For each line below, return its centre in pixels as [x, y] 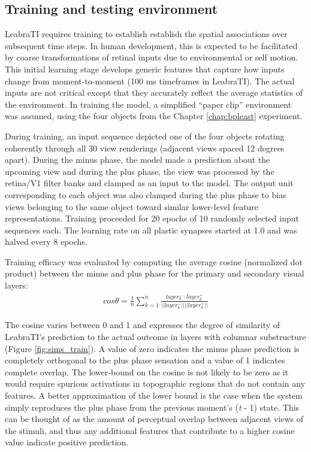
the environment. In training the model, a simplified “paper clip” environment [148, 104]
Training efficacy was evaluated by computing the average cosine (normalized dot [154, 261]
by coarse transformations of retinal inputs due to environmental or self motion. [152, 57]
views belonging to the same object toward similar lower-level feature [132, 206]
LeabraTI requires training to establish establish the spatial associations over [146, 34]
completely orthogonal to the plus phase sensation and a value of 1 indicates [145, 360]
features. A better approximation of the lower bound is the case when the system [154, 395]
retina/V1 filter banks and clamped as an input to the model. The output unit [149, 183]
